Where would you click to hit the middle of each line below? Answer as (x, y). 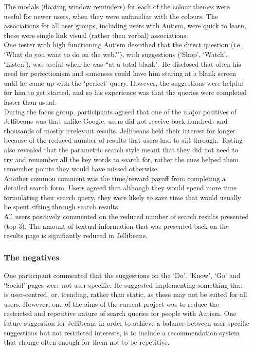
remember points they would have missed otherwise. (81, 169)
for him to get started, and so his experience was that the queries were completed (126, 92)
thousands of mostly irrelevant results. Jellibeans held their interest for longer (120, 130)
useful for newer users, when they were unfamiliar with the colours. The (111, 16)
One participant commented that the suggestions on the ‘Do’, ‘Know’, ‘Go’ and (122, 275)
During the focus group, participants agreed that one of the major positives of (120, 111)
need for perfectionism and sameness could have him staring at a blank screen (120, 73)
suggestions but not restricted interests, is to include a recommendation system (122, 332)
